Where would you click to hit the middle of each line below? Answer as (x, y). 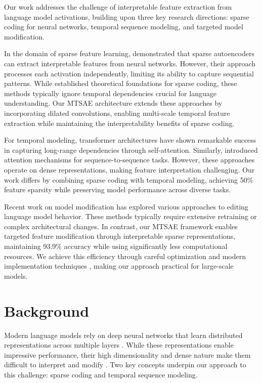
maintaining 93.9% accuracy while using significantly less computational (116, 246)
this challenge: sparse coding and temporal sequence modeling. (101, 374)
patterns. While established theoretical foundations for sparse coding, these (121, 83)
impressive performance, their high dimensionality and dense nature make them (127, 354)
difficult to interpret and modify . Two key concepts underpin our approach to (125, 365)
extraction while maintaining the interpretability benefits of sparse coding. (119, 123)
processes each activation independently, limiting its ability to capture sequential (129, 73)
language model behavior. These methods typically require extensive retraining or (130, 216)
